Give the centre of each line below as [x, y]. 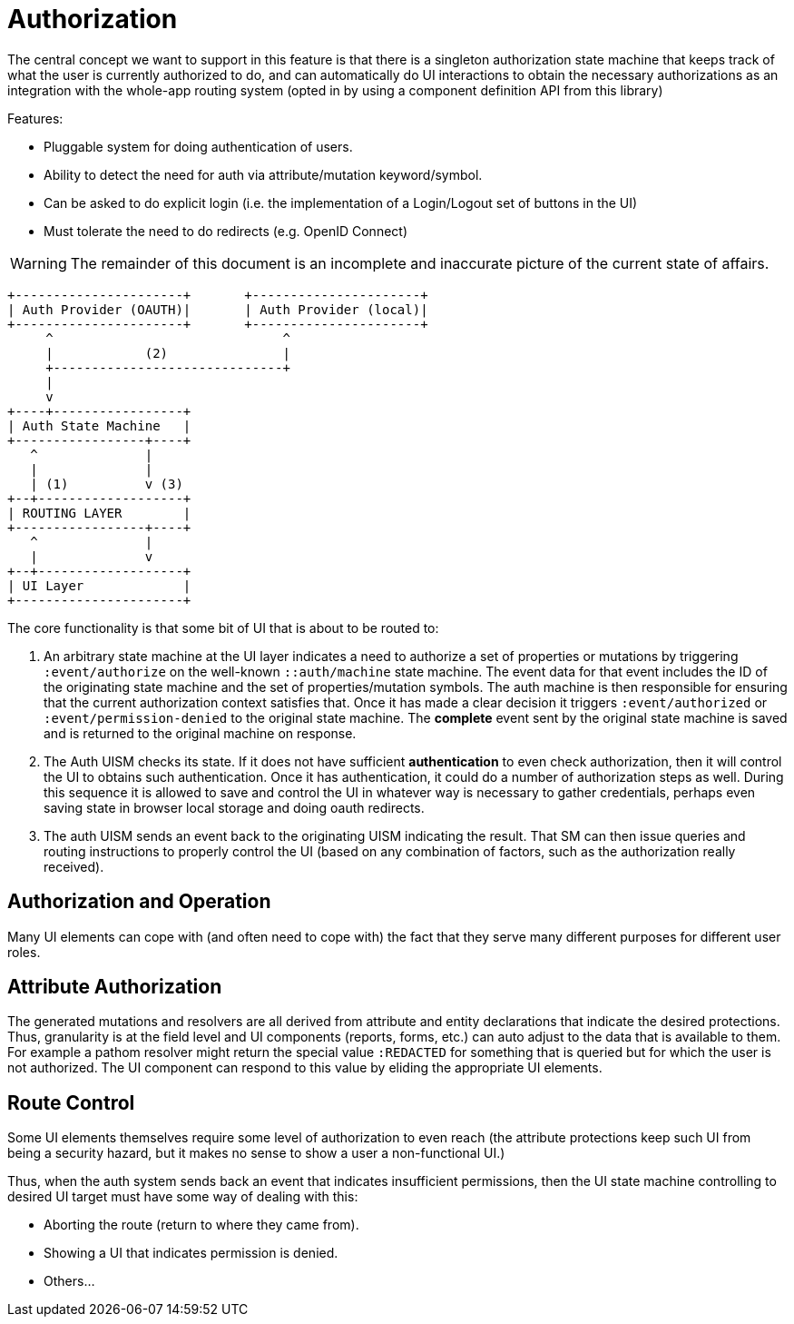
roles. [24, 952]
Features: [35, 118]
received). [74, 866]
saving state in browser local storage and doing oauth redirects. [234, 807]
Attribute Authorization [115, 987]
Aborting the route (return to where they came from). [201, 1225]
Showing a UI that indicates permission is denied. [191, 1253]
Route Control [71, 1102]
